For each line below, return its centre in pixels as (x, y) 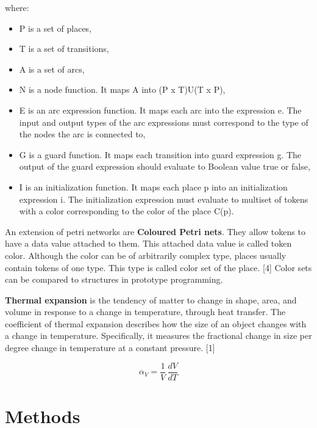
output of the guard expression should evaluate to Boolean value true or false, (165, 166)
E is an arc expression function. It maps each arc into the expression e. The (160, 110)
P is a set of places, (55, 28)
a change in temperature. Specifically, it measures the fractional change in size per (158, 336)
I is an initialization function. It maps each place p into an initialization (153, 187)
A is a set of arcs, (52, 69)
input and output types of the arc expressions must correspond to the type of (164, 122)
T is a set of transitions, (64, 49)
